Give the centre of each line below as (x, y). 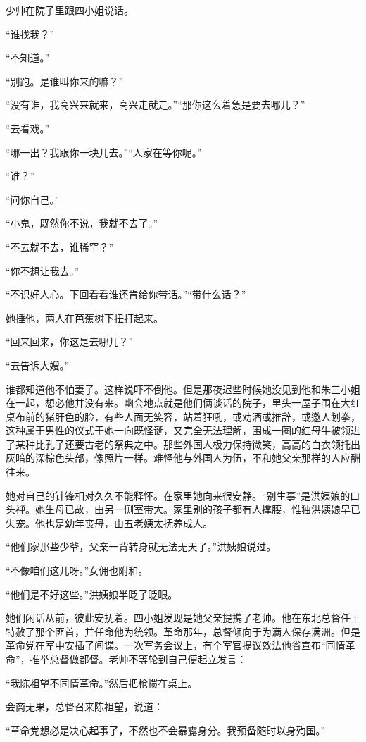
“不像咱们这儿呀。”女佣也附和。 (77, 570)
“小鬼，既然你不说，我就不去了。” (82, 223)
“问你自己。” (33, 199)
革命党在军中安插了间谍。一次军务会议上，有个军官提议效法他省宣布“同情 (176, 645)
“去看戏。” (28, 128)
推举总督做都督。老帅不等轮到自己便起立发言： (138, 659)
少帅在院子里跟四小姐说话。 (70, 10)
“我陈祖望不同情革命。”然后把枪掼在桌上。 (102, 682)
